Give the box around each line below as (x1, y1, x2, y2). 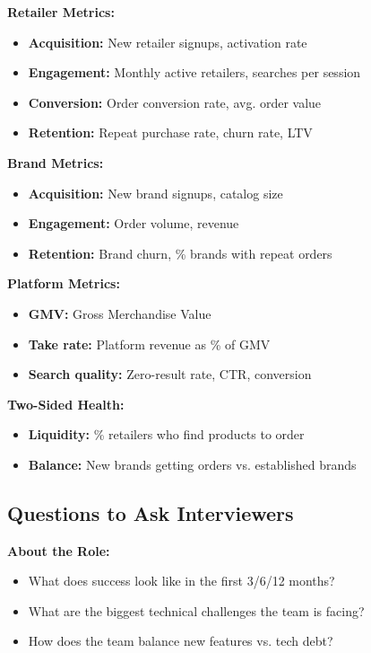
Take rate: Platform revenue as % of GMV (28, 334, 271, 353)
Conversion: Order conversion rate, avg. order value (28, 93, 322, 111)
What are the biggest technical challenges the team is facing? (28, 601, 365, 620)
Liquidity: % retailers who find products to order (28, 425, 305, 444)
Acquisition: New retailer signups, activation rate (28, 32, 307, 51)
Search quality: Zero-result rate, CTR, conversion (28, 365, 312, 384)
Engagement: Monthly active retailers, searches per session (28, 63, 361, 82)
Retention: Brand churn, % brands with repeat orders (28, 243, 332, 262)
